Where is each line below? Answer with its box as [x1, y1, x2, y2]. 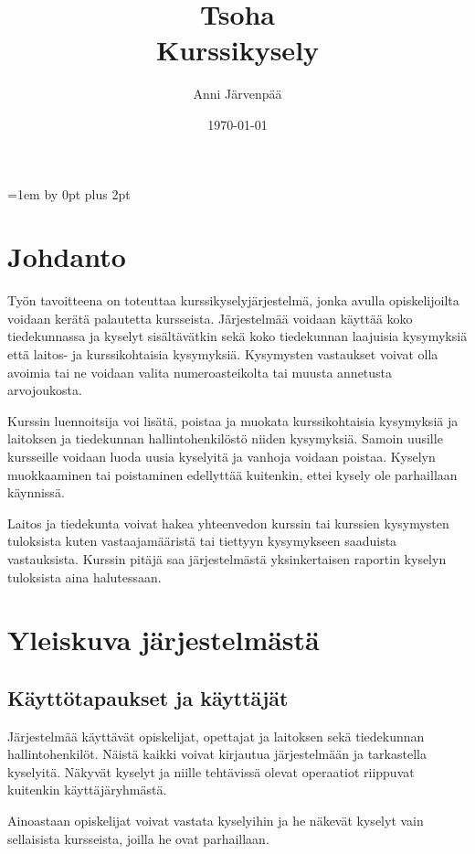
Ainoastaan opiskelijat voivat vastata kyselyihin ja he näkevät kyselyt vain [7, 811, 424, 830]
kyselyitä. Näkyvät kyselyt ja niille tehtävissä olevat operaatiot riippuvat [7, 762, 415, 781]
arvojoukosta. [7, 380, 82, 400]
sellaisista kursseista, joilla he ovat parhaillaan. [7, 828, 269, 848]
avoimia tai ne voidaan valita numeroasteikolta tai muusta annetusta [7, 362, 393, 381]
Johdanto [7, 238, 126, 275]
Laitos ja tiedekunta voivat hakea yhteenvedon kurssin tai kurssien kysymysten [7, 513, 449, 532]
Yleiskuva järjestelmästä [7, 621, 320, 658]
